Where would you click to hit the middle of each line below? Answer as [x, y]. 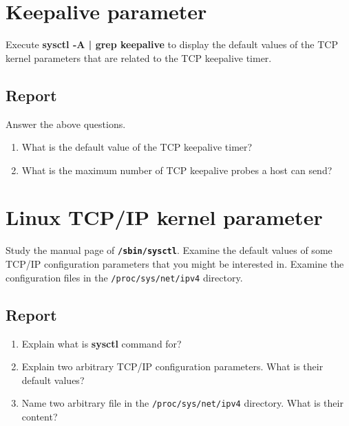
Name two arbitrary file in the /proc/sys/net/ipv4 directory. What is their [182, 403]
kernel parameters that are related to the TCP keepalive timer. [139, 57]
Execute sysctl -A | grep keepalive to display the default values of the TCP [172, 44]
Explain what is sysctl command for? [102, 343]
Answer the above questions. [66, 124]
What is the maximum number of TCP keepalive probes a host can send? [177, 170]
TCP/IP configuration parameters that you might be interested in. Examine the [175, 264]
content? [40, 416]
